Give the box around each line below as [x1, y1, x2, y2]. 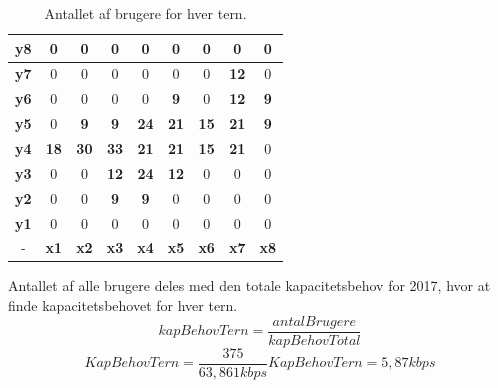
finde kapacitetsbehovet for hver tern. [8, 295, 238, 316]
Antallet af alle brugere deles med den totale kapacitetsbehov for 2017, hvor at [8, 275, 491, 296]
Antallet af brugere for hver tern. [44, 3, 247, 23]
